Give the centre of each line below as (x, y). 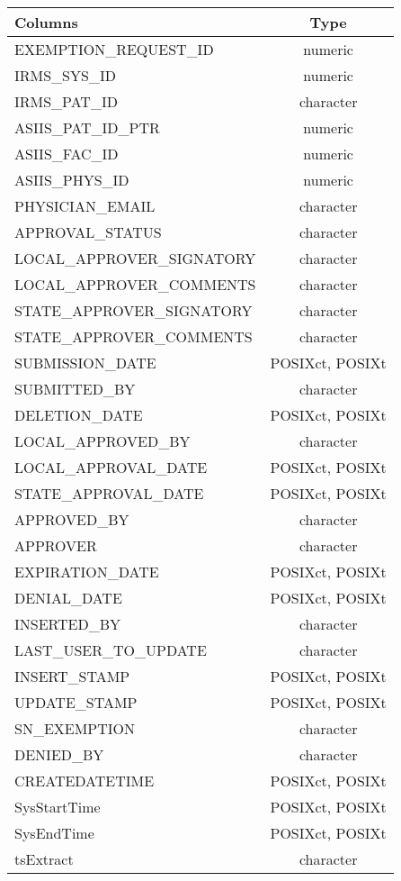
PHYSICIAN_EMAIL (85, 206)
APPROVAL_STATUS (88, 232)
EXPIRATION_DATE (87, 572)
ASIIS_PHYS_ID (72, 180)
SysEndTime (54, 833)
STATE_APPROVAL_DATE (109, 493)
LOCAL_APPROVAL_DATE (111, 467)
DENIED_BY (59, 754)
